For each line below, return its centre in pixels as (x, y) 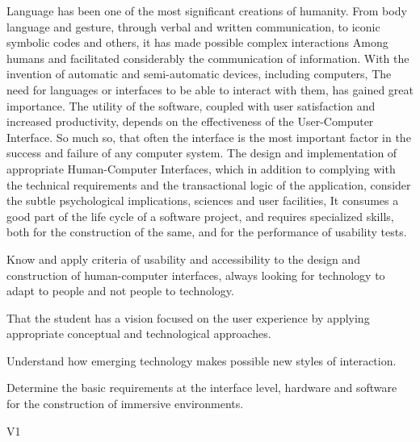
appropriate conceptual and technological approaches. (139, 334)
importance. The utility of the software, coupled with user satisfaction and (191, 105)
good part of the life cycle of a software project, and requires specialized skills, (200, 216)
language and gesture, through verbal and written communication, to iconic (193, 26)
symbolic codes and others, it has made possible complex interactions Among (197, 42)
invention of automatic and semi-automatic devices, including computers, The (199, 74)
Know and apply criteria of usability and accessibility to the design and (183, 259)
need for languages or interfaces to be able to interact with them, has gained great (210, 89)
